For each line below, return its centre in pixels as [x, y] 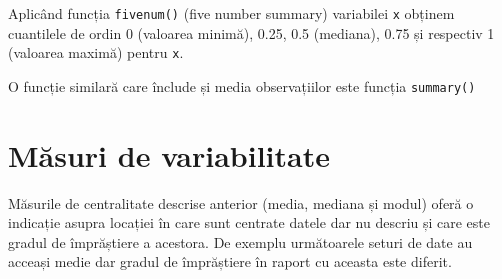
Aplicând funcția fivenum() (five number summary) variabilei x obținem [231, 13]
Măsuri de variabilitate [169, 154]
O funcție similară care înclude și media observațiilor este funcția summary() [242, 85]
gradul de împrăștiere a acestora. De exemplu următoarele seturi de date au [240, 241]
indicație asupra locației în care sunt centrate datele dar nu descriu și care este [249, 222]
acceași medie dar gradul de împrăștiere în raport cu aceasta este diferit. [230, 261]
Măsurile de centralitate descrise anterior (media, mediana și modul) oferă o [241, 202]
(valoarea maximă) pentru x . [96, 52]
